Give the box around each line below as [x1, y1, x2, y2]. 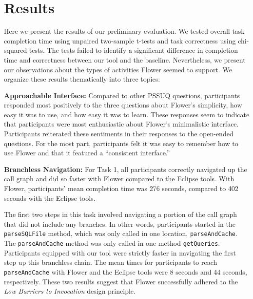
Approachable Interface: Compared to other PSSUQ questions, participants [4, 90, 240, 100]
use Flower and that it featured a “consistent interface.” [4, 148, 170, 158]
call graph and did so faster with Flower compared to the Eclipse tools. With [4, 173, 234, 184]
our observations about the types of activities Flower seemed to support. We [4, 64, 232, 74]
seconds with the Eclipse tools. [4, 192, 96, 203]
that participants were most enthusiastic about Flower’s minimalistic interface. [4, 119, 239, 129]
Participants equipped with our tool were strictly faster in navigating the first [4, 247, 236, 257]
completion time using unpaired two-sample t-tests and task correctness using [4, 35, 236, 45]
